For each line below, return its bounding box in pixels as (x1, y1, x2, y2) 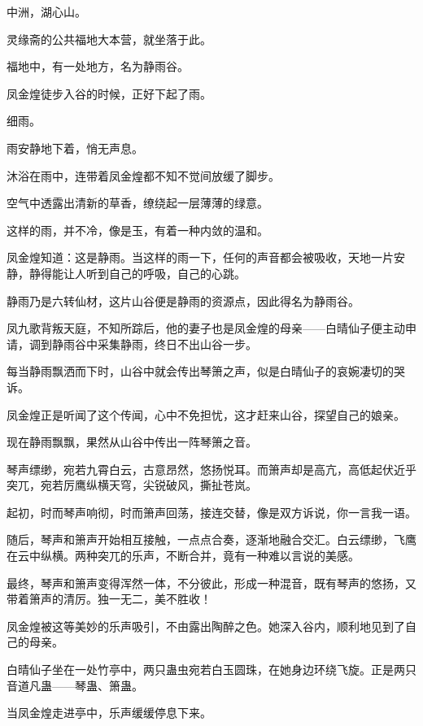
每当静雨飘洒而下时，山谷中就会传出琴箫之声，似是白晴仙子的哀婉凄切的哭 (7, 363, 405, 380)
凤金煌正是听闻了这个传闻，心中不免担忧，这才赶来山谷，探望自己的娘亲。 (7, 406, 405, 423)
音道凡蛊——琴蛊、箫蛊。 (7, 676, 143, 693)
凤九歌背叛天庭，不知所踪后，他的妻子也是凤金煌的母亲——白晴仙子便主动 (7, 320, 405, 337)
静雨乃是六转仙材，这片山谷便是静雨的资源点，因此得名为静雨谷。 (7, 292, 360, 309)
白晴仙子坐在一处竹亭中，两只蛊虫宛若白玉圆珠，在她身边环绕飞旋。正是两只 (7, 661, 416, 678)
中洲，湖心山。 (7, 3, 86, 20)
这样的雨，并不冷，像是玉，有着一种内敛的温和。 (7, 221, 268, 238)
